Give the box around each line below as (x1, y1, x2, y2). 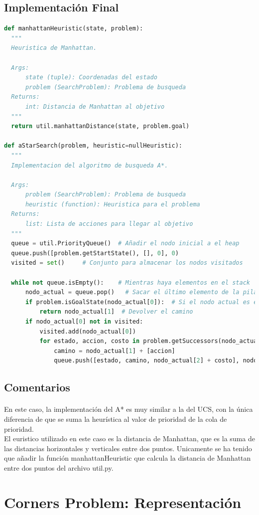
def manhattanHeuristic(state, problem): (4, 25, 143, 32)
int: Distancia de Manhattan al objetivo (25, 103, 165, 110)
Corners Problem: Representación (4, 492, 242, 512)
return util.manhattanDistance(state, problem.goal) (11, 123, 190, 130)
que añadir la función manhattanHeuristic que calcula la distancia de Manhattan (4, 453, 251, 463)
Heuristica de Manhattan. (11, 44, 97, 52)
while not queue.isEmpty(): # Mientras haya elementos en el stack (11, 279, 250, 286)
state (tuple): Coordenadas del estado (25, 74, 157, 81)
